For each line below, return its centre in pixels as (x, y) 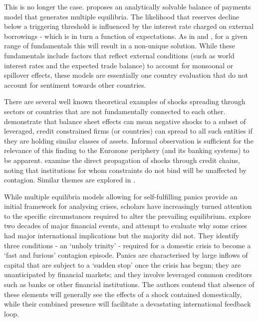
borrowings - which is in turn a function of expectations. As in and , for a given (126, 36)
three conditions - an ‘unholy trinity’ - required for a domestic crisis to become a (128, 245)
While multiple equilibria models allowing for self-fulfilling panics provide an (121, 196)
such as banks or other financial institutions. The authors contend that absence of (129, 284)
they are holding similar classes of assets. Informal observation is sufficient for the (129, 140)
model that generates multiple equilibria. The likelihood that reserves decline (122, 16)
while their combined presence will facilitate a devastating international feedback (128, 304)
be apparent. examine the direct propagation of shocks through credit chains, (122, 160)
